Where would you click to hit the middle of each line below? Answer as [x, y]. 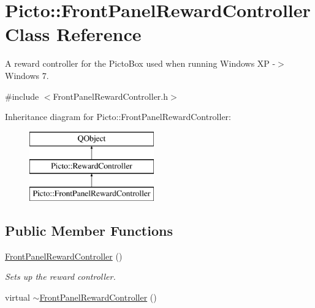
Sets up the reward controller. [60, 276]
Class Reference [73, 34]
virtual [17, 297]
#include [22, 96]
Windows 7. [27, 75]
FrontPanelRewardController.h [111, 96]
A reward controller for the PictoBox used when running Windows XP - [140, 63]
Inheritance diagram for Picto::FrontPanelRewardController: [118, 117]
